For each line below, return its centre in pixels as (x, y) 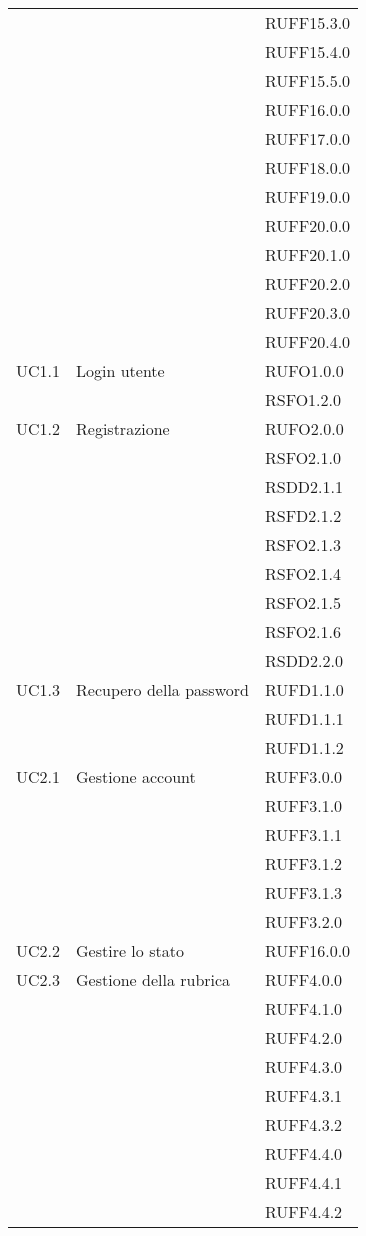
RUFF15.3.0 (307, 22)
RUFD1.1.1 (304, 718)
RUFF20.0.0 (307, 225)
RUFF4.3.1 (303, 1095)
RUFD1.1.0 (304, 689)
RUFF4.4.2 (303, 1211)
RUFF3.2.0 (303, 921)
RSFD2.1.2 (303, 515)
